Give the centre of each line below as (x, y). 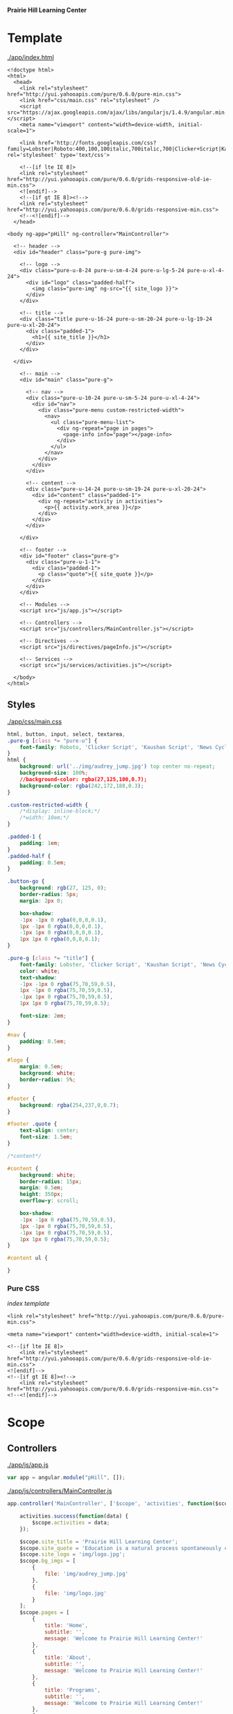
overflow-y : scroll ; (49, 1201)
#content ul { (28, 1258)
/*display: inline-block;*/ (60, 812)
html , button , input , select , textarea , (67, 734)
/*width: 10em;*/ (45, 818)
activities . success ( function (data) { (74, 1516)
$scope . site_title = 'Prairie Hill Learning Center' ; (99, 1541)
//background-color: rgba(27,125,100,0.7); (84, 779)
